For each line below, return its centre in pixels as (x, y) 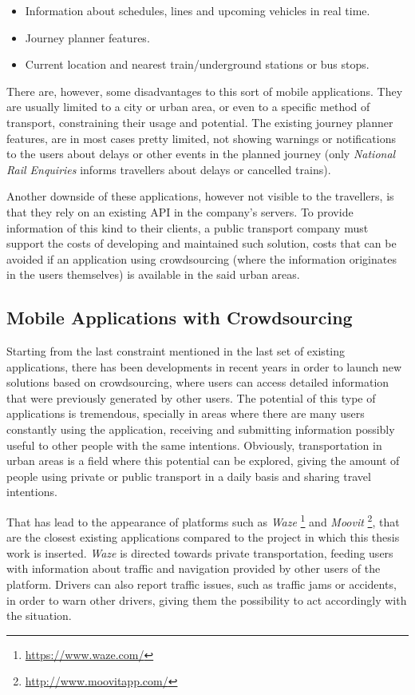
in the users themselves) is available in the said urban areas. (153, 274)
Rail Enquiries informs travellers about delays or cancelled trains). (169, 169)
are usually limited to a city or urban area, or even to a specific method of (188, 107)
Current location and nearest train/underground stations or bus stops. (197, 64)
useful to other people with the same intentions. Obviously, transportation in (194, 445)
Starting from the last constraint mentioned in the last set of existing (176, 351)
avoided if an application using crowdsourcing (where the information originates (202, 258)
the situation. (39, 616)
